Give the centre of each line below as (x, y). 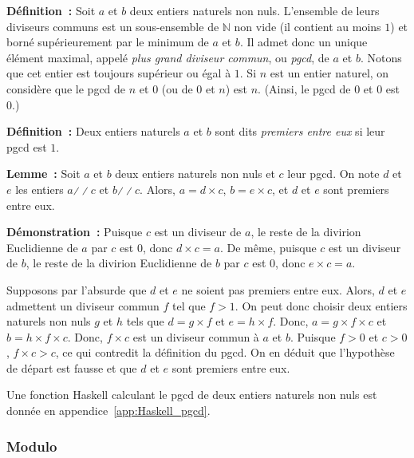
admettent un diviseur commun (83, 305)
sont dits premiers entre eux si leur (300, 131)
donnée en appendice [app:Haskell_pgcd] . (108, 411)
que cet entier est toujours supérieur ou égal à (119, 73)
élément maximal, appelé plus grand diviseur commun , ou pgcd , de (168, 57)
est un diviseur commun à (196, 336)
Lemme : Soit (43, 174)
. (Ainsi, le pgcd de (304, 88)
